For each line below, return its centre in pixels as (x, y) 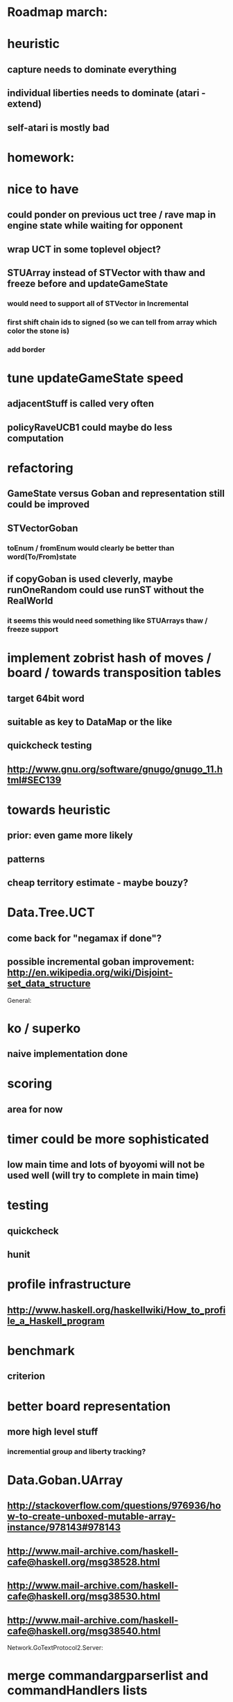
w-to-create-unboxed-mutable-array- (92, 1517)
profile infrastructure (69, 1285)
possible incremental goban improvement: (101, 962)
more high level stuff (53, 1431)
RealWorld (30, 601)
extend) (25, 104)
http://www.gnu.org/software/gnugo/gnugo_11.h (115, 769)
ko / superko (44, 1028)
